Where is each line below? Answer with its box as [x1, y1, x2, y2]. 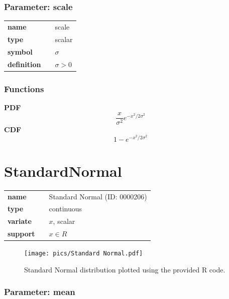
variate [8, 216, 32, 226]
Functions [4, 82, 44, 95]
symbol [8, 46, 33, 57]
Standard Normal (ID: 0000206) [49, 191, 147, 201]
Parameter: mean [4, 285, 75, 298]
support [8, 228, 35, 239]
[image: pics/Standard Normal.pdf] [24, 250, 143, 257]
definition [8, 59, 41, 69]
